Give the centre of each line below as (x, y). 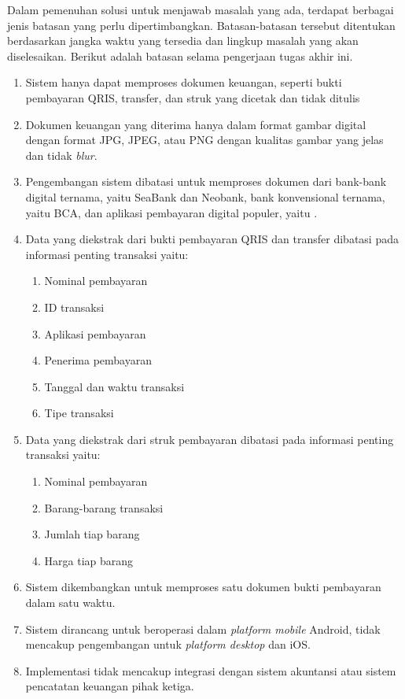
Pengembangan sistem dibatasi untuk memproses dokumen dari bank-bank (206, 181)
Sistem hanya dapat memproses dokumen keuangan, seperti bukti (184, 82)
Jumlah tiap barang (92, 534)
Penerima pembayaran (98, 360)
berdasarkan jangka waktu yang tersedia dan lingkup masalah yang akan (183, 41)
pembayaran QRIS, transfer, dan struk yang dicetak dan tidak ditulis (193, 97)
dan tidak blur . (61, 155)
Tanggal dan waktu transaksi (114, 386)
